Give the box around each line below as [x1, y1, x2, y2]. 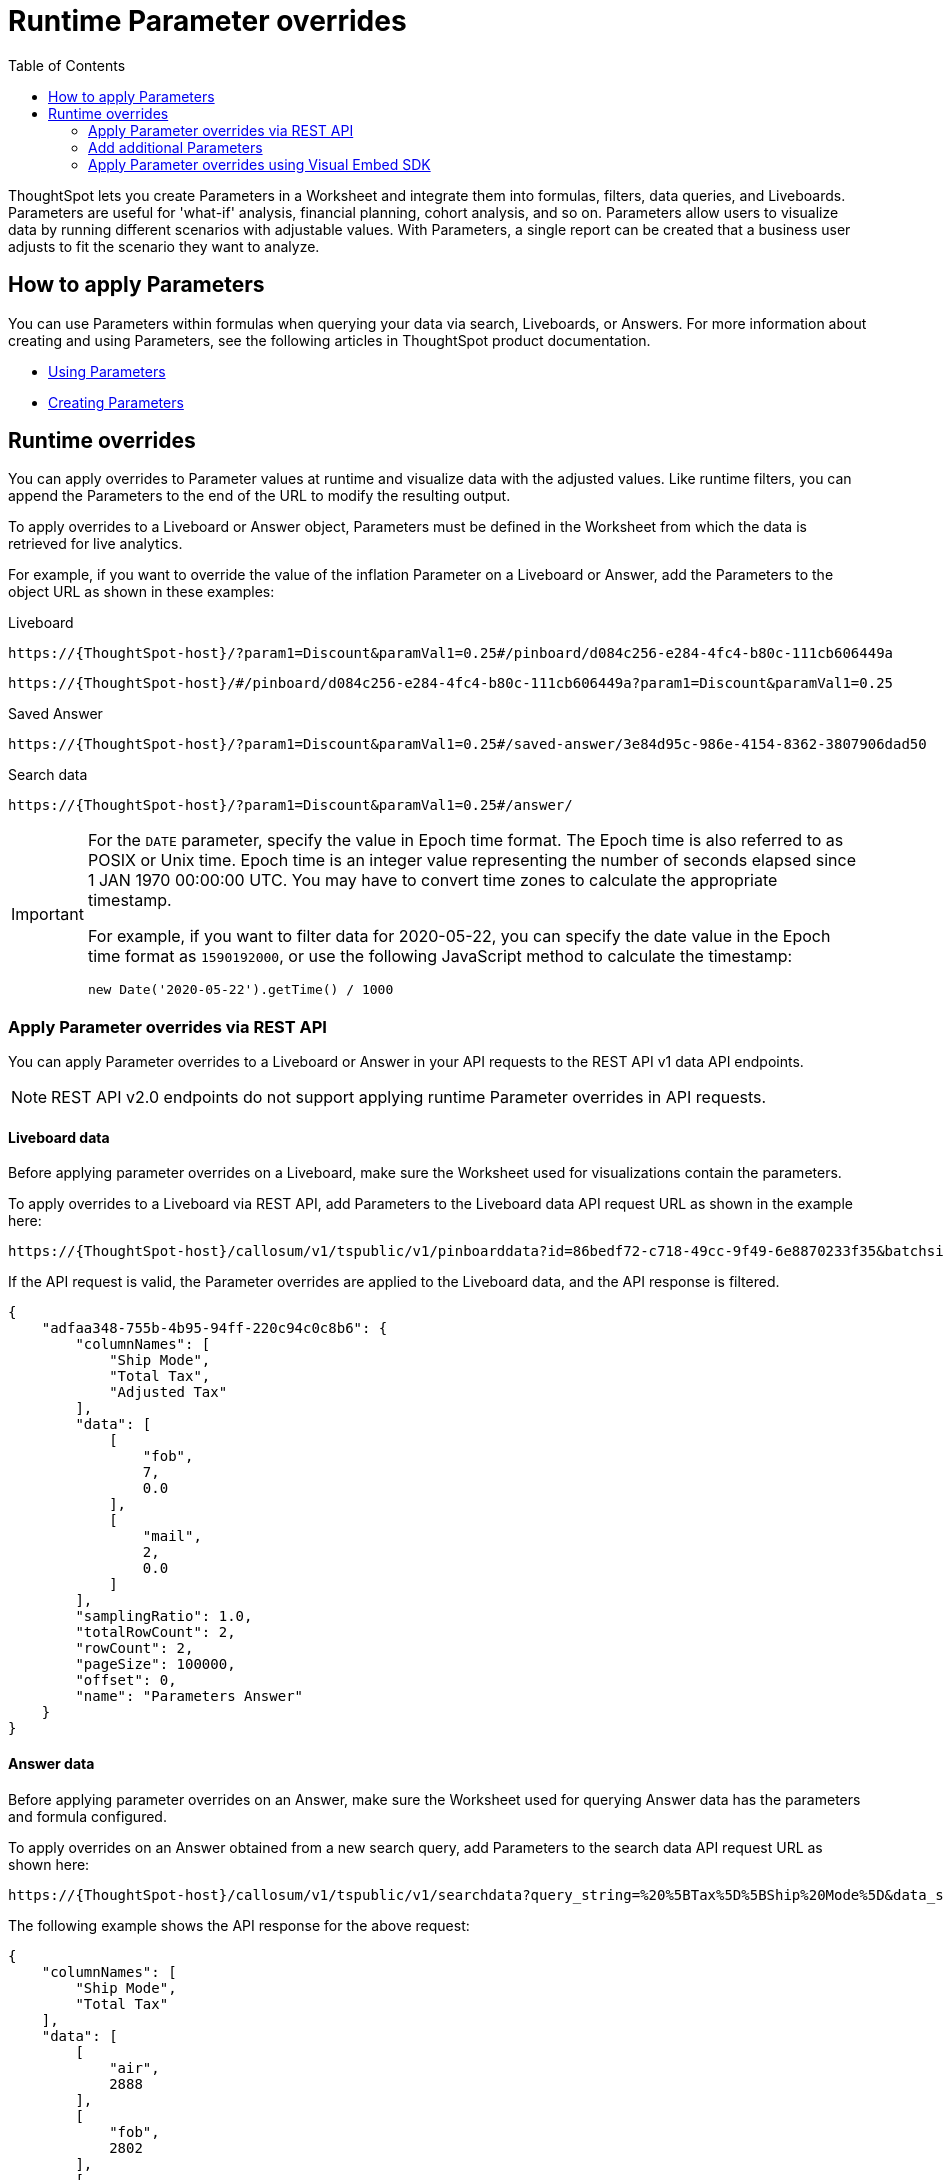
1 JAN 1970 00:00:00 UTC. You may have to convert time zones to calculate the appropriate [87, 870, 778, 891]
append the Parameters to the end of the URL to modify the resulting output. [8, 487, 511, 505]
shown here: [8, 1855, 90, 1873]
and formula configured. [8, 1807, 167, 1825]
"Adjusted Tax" [109, 1384, 228, 1401]
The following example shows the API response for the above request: [8, 1916, 470, 1934]
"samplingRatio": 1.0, [75, 1608, 253, 1625]
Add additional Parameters [88, 138, 263, 156]
